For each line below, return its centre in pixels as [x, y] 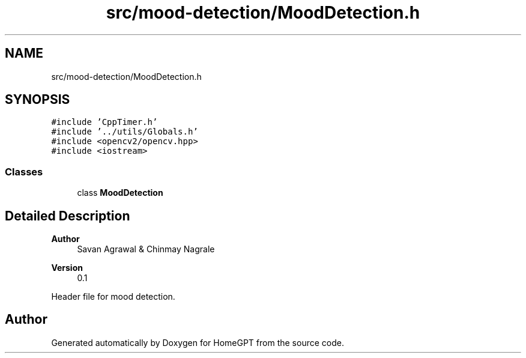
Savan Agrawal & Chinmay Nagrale [146, 249]
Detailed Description [68, 216]
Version [67, 268]
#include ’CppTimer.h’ [104, 122]
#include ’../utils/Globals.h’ [125, 132]
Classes [24, 171]
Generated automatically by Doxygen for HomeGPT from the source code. [198, 342]
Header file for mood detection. [113, 297]
